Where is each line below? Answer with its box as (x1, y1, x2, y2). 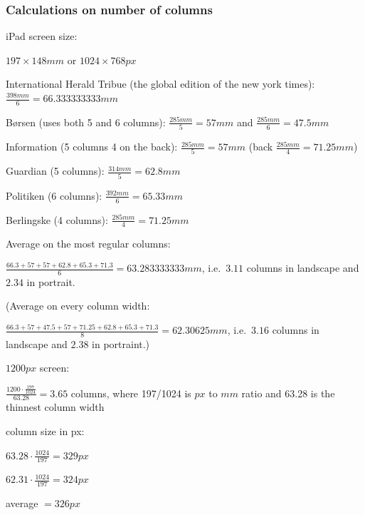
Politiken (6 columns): (6, 188, 102, 203)
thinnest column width (6, 399, 105, 414)
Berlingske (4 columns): (6, 212, 108, 227)
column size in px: (6, 424, 85, 439)
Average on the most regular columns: (6, 236, 171, 251)
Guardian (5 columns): (6, 163, 105, 178)
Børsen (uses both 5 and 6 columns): (6, 114, 166, 129)
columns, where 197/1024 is (70, 385, 191, 400)
